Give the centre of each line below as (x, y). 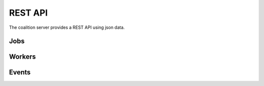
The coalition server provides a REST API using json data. (67, 27)
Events (20, 73)
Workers (22, 57)
